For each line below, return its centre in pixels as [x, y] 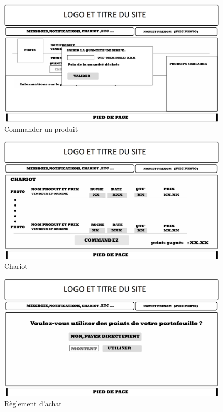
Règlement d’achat [33, 403]
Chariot [16, 266]
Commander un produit [41, 129]
